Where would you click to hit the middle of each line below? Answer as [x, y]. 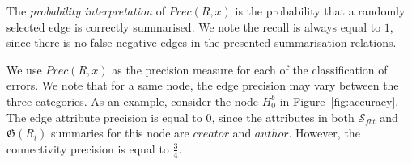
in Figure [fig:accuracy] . [339, 101]
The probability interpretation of [86, 11]
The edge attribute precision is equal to [104, 117]
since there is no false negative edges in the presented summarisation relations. [202, 42]
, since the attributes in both [283, 117]
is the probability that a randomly [320, 11]
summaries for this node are [120, 133]
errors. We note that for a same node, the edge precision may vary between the [203, 85]
